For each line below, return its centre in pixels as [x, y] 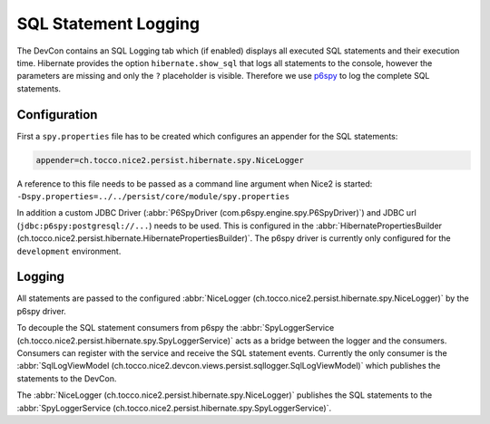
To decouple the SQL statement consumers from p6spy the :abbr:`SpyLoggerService [176, 328]
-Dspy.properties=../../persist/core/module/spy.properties [153, 196]
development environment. [69, 251]
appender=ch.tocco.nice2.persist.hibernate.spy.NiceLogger [170, 160]
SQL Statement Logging [108, 24]
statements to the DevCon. [67, 378]
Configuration [57, 115]
